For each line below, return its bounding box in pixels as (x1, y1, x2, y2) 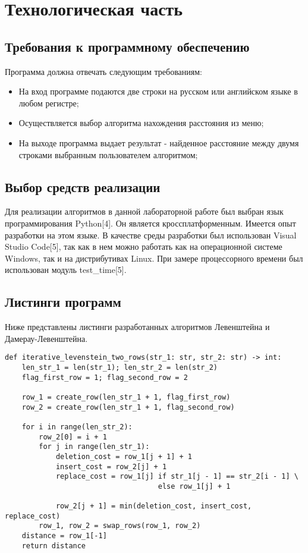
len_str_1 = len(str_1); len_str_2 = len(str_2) (21, 363, 218, 372)
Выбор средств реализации (5, 177, 161, 196)
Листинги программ (5, 293, 121, 311)
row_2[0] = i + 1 (39, 432, 107, 441)
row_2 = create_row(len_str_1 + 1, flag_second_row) (21, 403, 235, 411)
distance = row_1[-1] (21, 532, 107, 541)
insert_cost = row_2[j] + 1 (55, 462, 167, 471)
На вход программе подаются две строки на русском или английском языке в (18, 85, 298, 98)
